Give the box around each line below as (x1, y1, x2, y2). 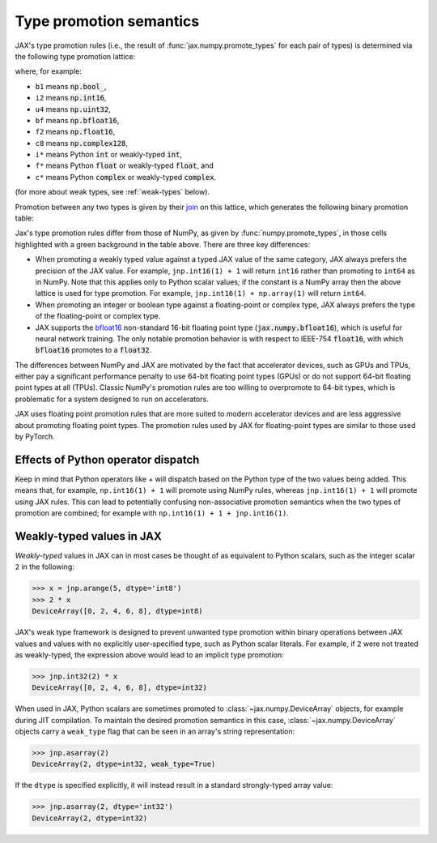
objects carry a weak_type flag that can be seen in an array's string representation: (15, 726, 295, 737)
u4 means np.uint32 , (35, 104, 111, 113)
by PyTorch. (15, 432, 56, 442)
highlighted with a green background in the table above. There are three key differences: (15, 239, 311, 249)
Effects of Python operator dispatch (15, 452, 200, 466)
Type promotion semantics (15, 12, 200, 30)
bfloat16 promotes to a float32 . (35, 345, 152, 355)
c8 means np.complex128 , (35, 138, 129, 148)
